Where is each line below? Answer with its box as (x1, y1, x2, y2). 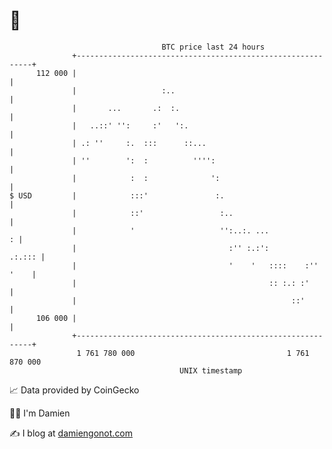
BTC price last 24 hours (161, 42, 266, 52)
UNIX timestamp (179, 365, 243, 376)
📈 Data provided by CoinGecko (9, 384, 140, 396)
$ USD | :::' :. (9, 190, 225, 201)
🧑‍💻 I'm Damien (9, 407, 71, 419)
